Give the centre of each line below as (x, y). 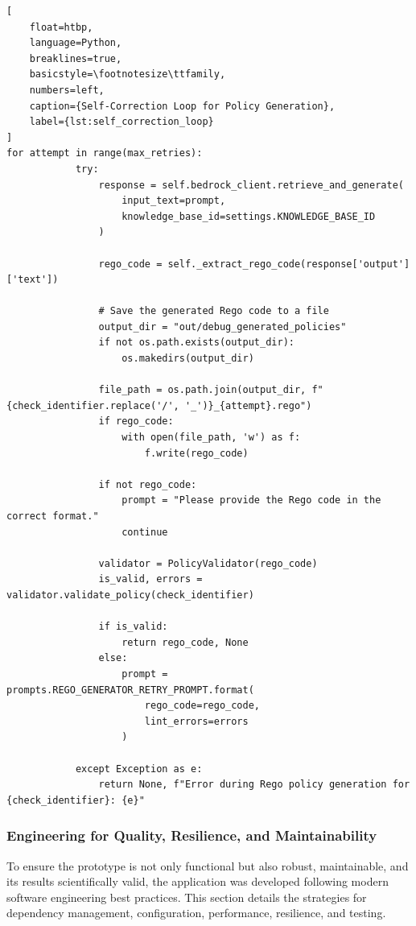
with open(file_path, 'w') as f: (211, 438)
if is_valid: (133, 627)
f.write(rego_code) (196, 453)
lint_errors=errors (196, 721)
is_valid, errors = (150, 579)
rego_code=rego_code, (202, 706)
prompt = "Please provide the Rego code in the (251, 500)
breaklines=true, (76, 58)
